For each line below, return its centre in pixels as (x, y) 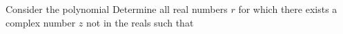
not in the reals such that (140, 22)
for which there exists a (288, 9)
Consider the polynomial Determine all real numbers (117, 9)
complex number (41, 22)
